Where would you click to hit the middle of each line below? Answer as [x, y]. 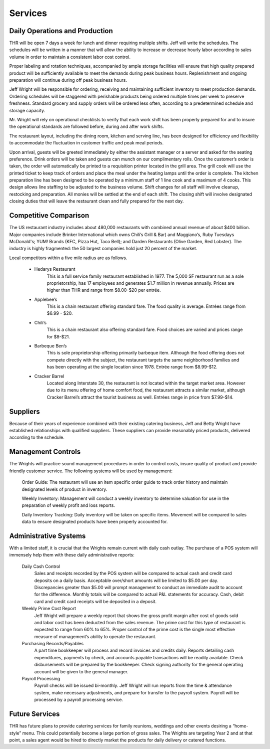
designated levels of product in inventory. [64, 489]
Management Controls [45, 452]
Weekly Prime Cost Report [49, 609]
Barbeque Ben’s [50, 346]
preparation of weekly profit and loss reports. [68, 505]
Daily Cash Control [41, 566]
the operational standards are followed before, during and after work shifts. [87, 127]
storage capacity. [27, 110]
